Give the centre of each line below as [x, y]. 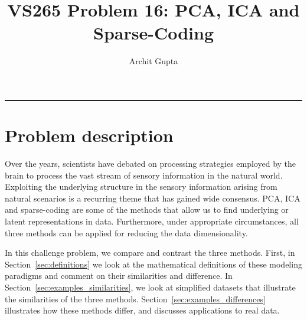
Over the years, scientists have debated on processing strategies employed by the [151, 164]
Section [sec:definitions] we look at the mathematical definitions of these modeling [153, 264]
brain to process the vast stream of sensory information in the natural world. [144, 175]
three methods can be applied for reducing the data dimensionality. [126, 232]
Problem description [89, 135]
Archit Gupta [153, 61]
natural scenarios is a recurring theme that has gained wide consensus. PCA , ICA [153, 198]
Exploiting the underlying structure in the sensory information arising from [141, 187]
